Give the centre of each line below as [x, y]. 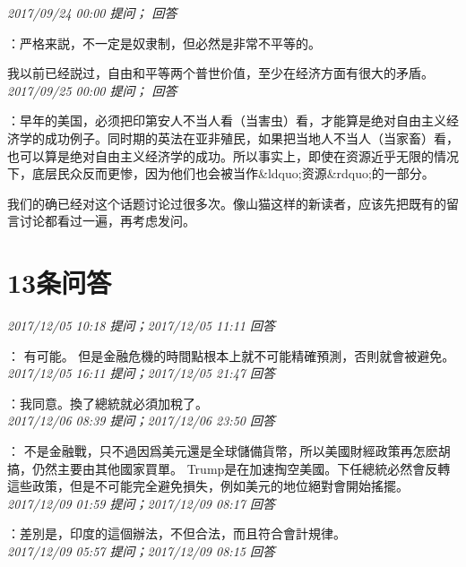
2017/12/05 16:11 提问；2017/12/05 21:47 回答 [141, 373]
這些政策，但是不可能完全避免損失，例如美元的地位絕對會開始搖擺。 [208, 486]
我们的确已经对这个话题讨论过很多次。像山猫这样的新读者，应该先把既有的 [227, 203]
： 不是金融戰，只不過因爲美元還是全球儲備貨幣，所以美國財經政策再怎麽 [223, 451]
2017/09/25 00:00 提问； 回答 [92, 90]
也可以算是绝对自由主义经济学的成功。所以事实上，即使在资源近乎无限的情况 [233, 155]
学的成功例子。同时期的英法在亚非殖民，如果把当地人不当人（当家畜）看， [239, 137]
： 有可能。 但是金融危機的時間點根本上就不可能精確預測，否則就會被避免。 [231, 355]
